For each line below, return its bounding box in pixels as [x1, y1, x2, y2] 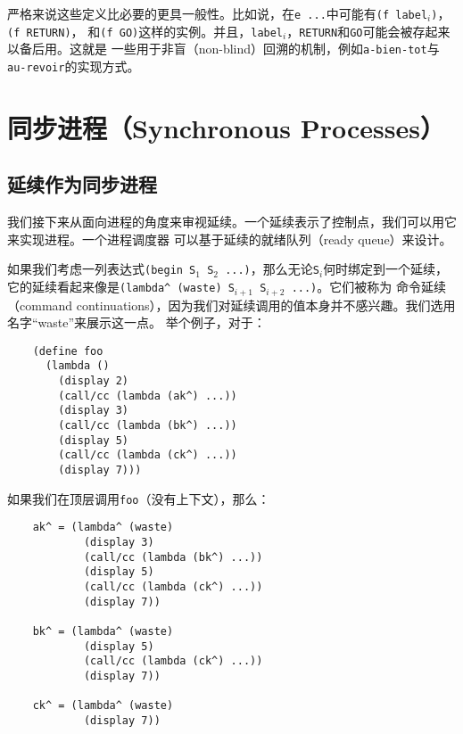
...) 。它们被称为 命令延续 [291, 277, 446, 296]
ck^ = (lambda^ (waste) [32, 699, 174, 713]
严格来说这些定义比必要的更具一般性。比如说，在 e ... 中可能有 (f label [7, 4, 428, 22]
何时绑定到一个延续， [323, 260, 449, 278]
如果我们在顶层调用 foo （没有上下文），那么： [7, 489, 270, 507]
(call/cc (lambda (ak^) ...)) [58, 389, 237, 402]
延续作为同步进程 [7, 170, 157, 198]
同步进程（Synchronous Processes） [7, 109, 446, 145]
